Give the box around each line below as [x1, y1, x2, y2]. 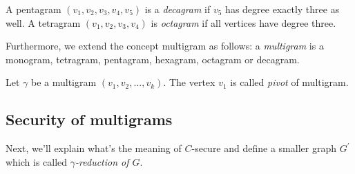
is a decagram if [144, 2, 211, 16]
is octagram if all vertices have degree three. [151, 15, 336, 30]
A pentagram [6, 2, 61, 16]
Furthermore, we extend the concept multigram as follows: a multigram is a [6, 39, 324, 53]
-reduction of [75, 154, 129, 168]
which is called [6, 154, 68, 168]
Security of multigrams [6, 109, 173, 130]
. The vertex [163, 75, 215, 89]
